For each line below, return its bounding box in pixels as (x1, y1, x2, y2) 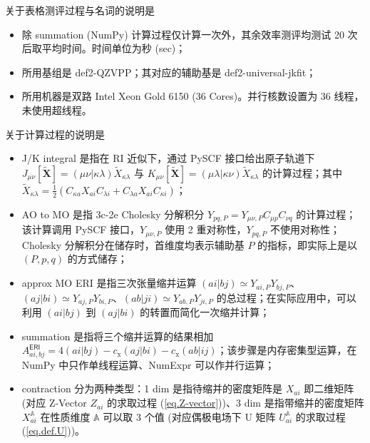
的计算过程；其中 (262, 165, 343, 180)
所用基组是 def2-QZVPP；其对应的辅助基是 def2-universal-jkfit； (21, 64, 317, 79)
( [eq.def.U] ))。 (21, 423, 86, 438)
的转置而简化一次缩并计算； (140, 304, 270, 319)
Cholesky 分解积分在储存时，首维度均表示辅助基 (21, 237, 245, 252)
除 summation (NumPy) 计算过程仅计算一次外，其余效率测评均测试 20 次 (21, 26, 358, 41)
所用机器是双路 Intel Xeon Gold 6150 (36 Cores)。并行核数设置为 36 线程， (21, 88, 364, 103)
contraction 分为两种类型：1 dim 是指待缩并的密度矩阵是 (21, 381, 282, 396)
